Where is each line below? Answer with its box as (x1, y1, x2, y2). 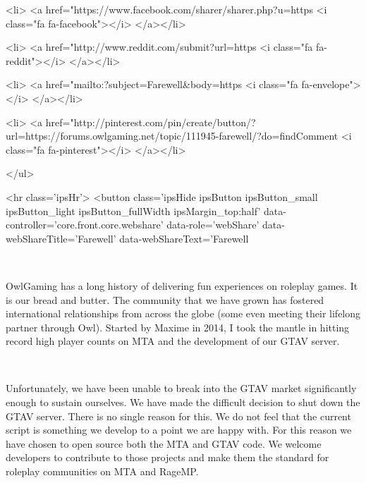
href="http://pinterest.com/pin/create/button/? (45, 114, 256, 129)
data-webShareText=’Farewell (119, 231, 249, 245)
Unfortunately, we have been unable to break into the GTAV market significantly (6, 381, 357, 396)
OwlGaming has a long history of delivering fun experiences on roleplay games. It (6, 278, 358, 293)
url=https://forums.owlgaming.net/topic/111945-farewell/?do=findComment (6, 128, 338, 143)
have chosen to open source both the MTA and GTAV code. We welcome (6, 436, 322, 451)
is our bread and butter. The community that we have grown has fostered (6, 292, 324, 307)
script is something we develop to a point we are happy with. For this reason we (6, 422, 352, 437)
